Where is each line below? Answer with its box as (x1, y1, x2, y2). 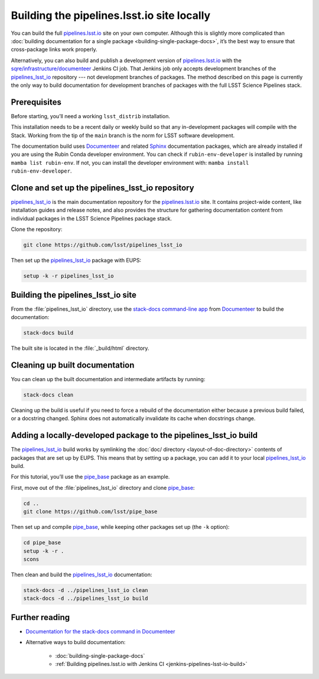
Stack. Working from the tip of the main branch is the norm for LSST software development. (11, 132, 235, 139)
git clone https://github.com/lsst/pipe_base (23, 508, 158, 515)
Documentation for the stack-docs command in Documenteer (25, 628, 175, 635)
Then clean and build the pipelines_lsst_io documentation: (11, 571, 152, 578)
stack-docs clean (23, 391, 74, 398)
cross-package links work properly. (11, 46, 97, 53)
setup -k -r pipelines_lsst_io (23, 272, 115, 280)
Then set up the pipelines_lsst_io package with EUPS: (11, 257, 142, 264)
